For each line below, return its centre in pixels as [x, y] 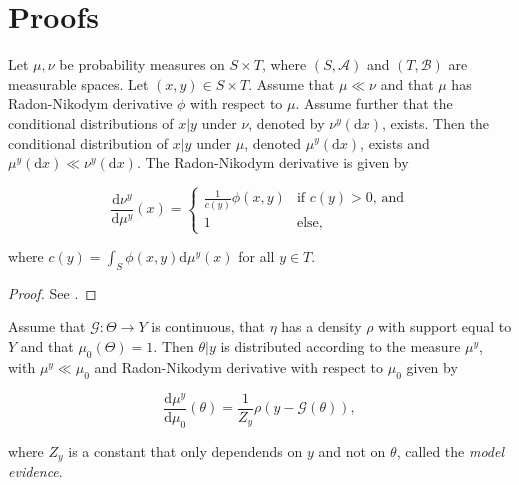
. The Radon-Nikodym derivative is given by [272, 162]
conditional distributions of [91, 122]
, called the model [450, 450]
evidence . [35, 471]
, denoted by [286, 122]
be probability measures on [142, 64]
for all [256, 256]
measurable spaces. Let [78, 83]
